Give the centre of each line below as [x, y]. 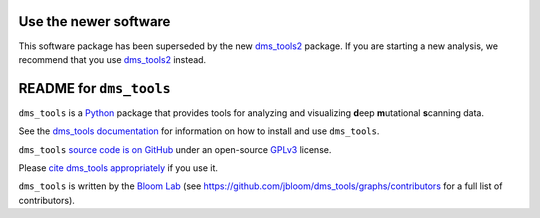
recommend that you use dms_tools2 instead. [112, 59]
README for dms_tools [94, 88]
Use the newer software [94, 21]
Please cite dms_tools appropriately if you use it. [118, 167]
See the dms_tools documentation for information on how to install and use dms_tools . [199, 131]
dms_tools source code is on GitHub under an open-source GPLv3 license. [175, 149]
